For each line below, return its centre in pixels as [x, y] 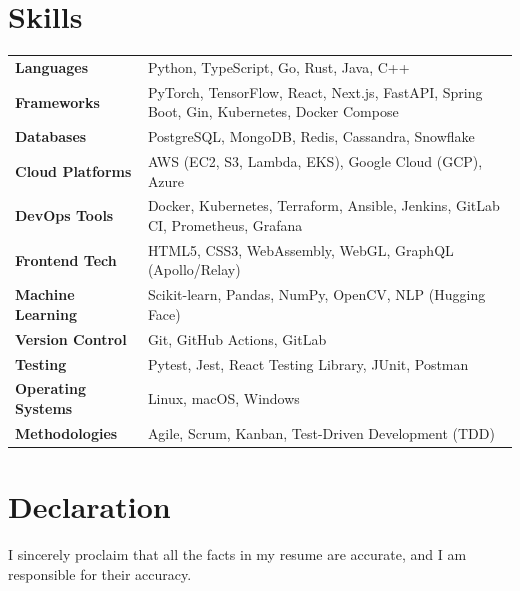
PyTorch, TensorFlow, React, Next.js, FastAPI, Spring [315, 91]
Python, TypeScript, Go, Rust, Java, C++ [278, 66]
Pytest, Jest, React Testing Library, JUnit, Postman [308, 363]
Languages [52, 66]
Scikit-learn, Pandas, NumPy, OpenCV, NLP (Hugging [316, 294]
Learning [46, 313]
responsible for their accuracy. [100, 573]
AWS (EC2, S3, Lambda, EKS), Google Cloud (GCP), [315, 161]
